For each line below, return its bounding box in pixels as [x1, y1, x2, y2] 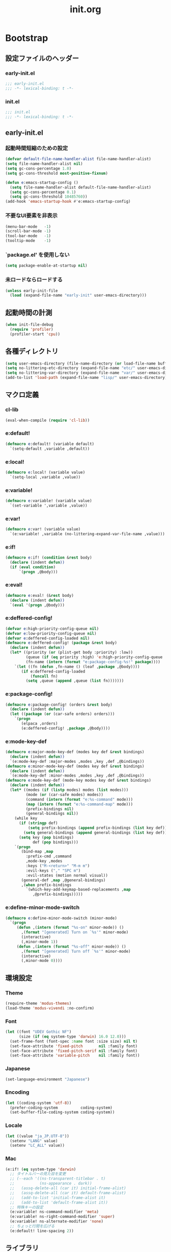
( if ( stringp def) [18, 821, 58, 826]
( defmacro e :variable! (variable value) [5, 498, 93, 503]
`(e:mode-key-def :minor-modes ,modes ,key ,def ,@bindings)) [10, 773, 145, 778]
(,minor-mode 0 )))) [21, 958, 63, 964]
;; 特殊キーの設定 [10, 1205, 44, 1210]
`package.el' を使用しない [5, 251, 70, 258]
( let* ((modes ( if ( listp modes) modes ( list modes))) [10, 787, 129, 792]
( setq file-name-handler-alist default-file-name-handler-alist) [10, 185, 152, 190]
